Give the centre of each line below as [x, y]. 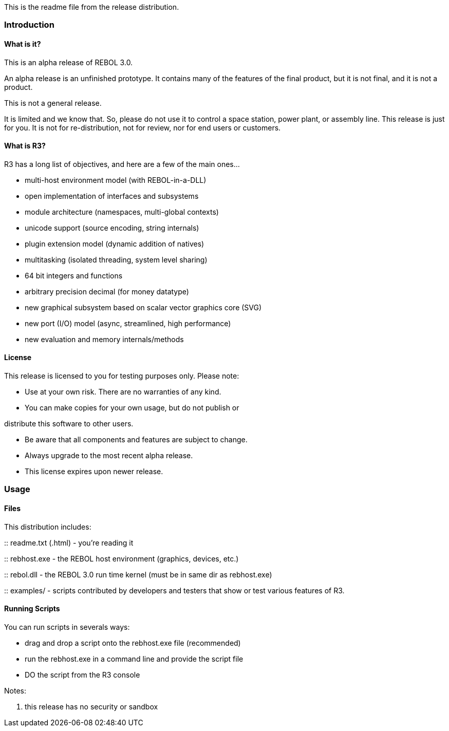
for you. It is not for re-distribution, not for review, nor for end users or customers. [143, 127]
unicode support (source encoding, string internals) [112, 228]
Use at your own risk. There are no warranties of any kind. [123, 392]
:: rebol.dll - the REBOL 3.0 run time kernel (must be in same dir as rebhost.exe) [138, 574]
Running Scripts [32, 609]
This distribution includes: [48, 527]
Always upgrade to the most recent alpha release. [109, 456]
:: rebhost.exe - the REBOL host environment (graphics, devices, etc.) [121, 558]
